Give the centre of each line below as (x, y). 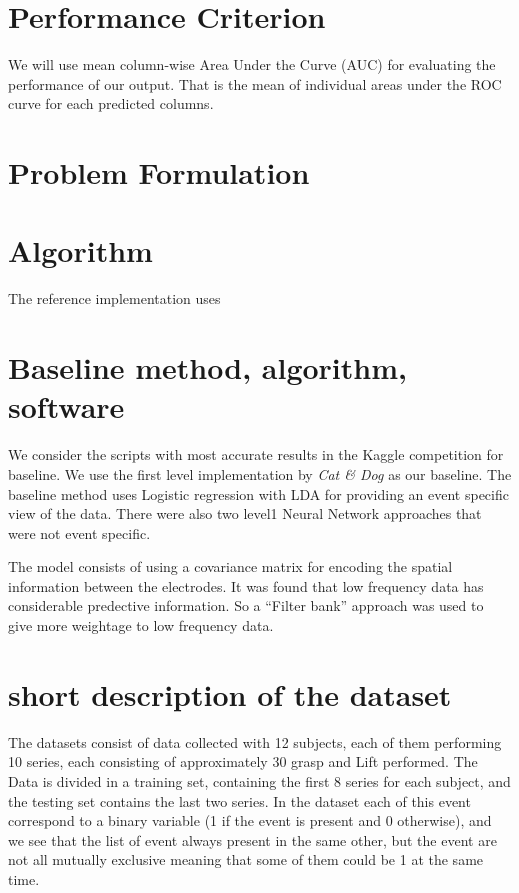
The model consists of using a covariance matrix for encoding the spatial (230, 566)
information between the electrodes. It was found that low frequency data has (246, 585)
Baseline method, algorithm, (207, 367)
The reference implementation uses (114, 298)
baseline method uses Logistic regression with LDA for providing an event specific (258, 493)
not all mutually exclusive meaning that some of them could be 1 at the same (246, 859)
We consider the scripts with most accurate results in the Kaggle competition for (256, 454)
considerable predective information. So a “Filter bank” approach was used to (246, 605)
